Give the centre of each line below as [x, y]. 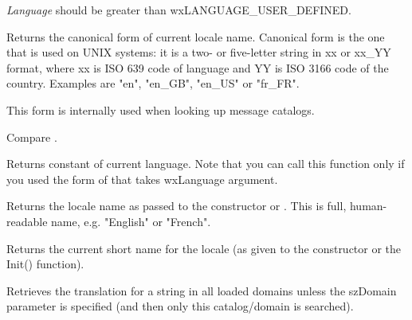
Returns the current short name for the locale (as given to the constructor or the [204, 248]
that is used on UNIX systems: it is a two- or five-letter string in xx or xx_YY [199, 52]
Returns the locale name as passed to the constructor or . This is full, [177, 206]
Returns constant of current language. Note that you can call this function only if [206, 164]
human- [368, 206]
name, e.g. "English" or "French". [131, 221]
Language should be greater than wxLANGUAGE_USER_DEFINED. [179, 10]
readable [27, 221]
